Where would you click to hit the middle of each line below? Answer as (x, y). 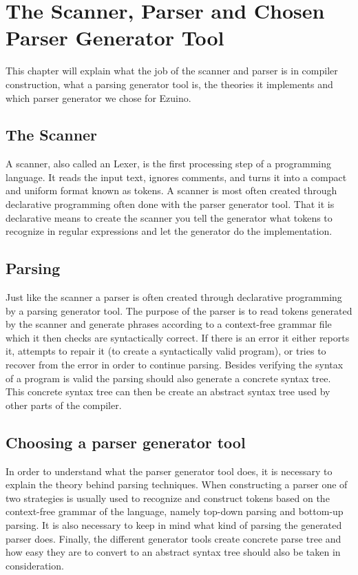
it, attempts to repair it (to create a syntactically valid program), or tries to (166, 351)
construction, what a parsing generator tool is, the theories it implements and (169, 84)
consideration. (35, 565)
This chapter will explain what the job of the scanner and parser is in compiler (172, 71)
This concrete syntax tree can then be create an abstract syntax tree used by (168, 391)
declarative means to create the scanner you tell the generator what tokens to (169, 217)
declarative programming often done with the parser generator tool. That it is (170, 204)
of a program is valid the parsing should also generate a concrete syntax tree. (168, 378)
